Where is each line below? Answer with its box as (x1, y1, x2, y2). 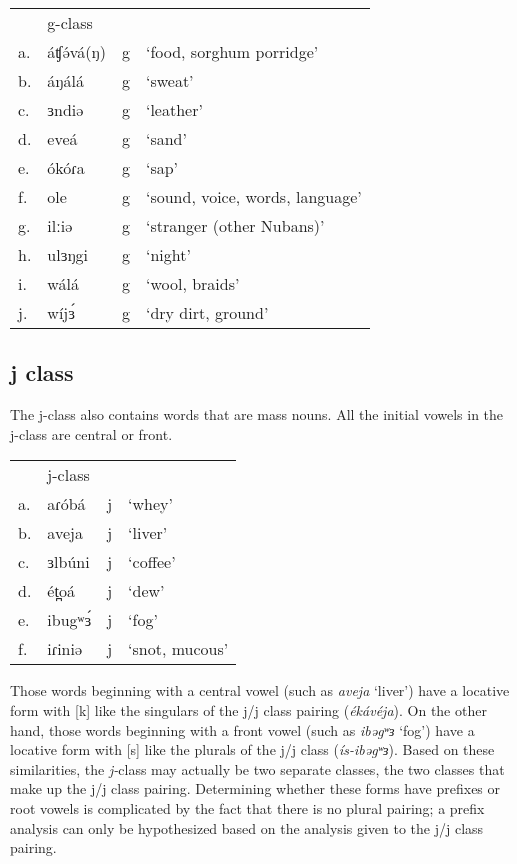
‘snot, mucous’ (128, 637, 229, 661)
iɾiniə (47, 637, 83, 661)
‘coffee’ (128, 550, 176, 574)
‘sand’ (145, 127, 187, 150)
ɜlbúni (47, 550, 90, 574)
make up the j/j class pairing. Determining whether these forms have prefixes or (10, 778, 501, 799)
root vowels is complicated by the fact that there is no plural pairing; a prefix (10, 797, 485, 818)
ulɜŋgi (47, 243, 88, 266)
